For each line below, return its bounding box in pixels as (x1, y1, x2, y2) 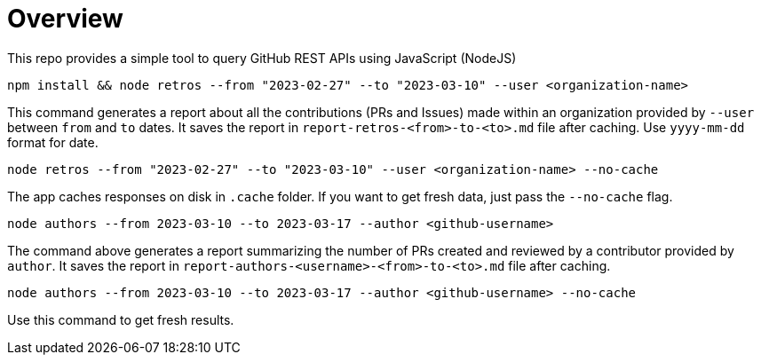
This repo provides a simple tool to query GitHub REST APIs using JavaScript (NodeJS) (7, 50, 517, 66)
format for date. (7, 134, 99, 150)
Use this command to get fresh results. (7, 311, 234, 327)
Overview (7, 4, 123, 34)
